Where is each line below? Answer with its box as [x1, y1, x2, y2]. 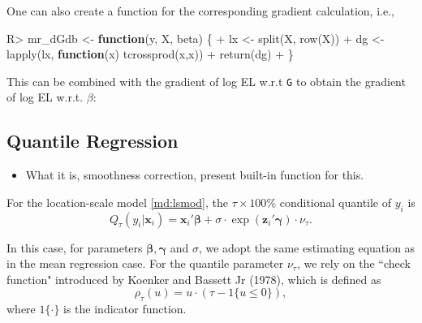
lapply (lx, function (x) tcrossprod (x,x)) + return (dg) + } [6, 45, 294, 62]
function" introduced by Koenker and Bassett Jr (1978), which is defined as [6, 270, 381, 287]
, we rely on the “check [296, 255, 411, 272]
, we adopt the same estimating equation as [198, 239, 416, 256]
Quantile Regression [6, 128, 179, 153]
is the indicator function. [63, 300, 187, 317]
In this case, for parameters [6, 239, 143, 256]
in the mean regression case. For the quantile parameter [6, 255, 284, 272]
